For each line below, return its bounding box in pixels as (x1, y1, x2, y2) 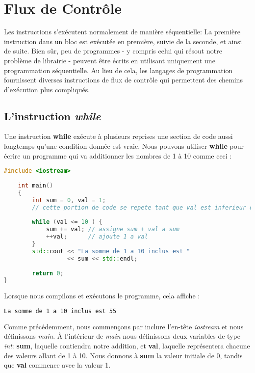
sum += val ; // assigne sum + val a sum (46, 226, 179, 233)
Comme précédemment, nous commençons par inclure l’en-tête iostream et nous (4, 321, 244, 331)
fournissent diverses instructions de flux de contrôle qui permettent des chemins (4, 75, 243, 85)
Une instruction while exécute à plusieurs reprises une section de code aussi (4, 131, 233, 141)
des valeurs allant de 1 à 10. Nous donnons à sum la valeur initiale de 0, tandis (4, 350, 243, 360)
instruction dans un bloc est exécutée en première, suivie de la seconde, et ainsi (4, 36, 242, 46)
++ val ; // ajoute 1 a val (46, 233, 148, 240)
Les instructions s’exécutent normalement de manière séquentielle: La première (4, 27, 240, 37)
